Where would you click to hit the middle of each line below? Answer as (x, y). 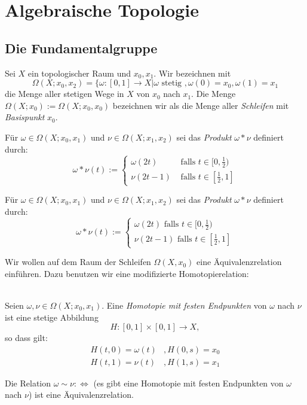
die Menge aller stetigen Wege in (65, 94)
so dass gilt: (26, 338)
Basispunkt (25, 117)
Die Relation (28, 383)
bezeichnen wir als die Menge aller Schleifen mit (201, 105)
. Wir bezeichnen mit (192, 73)
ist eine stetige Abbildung (52, 317)
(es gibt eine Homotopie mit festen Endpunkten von (188, 383)
